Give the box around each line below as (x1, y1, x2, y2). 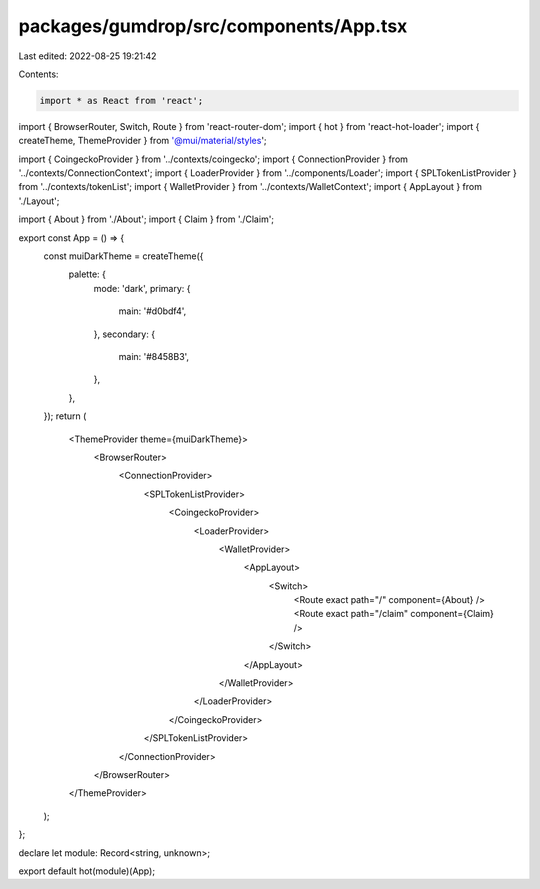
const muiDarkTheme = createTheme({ (43, 250, 204, 262)
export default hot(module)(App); (18, 865, 155, 877)
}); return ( (43, 410, 87, 422)
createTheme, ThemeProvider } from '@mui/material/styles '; (18, 135, 267, 147)
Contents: (18, 68, 59, 80)
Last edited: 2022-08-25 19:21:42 (18, 50, 157, 62)
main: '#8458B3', (118, 350, 190, 362)
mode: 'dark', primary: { (93, 282, 191, 294)
